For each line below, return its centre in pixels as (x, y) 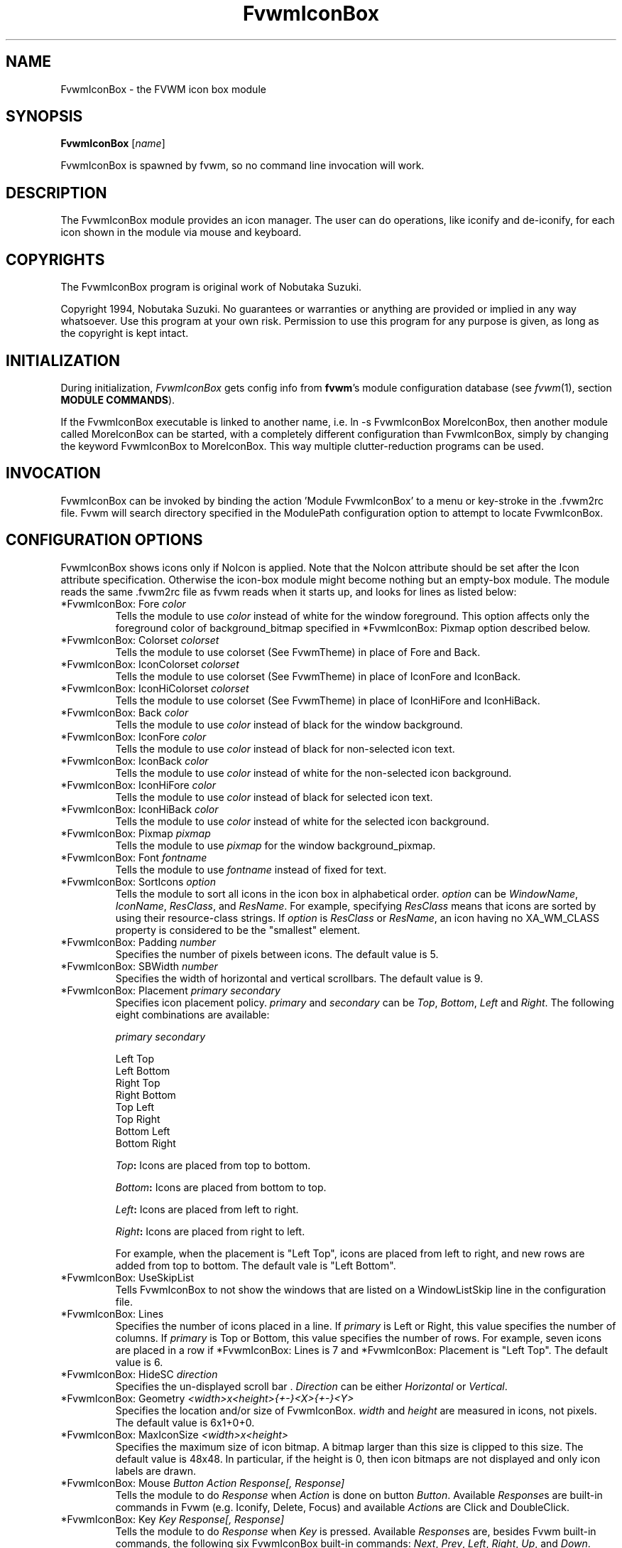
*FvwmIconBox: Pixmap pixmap (136, 833)
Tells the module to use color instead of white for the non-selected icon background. (313, 773)
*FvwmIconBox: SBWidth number (139, 966)
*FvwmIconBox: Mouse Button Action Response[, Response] (203, 1483)
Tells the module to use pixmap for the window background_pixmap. (275, 845)
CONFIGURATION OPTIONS (104, 540)
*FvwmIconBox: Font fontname (134, 857)
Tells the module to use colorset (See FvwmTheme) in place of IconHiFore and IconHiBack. (328, 700)
